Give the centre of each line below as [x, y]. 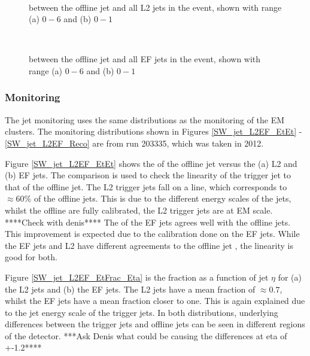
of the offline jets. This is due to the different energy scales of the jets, [162, 198]
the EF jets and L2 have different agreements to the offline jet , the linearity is [149, 245]
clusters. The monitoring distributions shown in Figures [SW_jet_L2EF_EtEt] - [154, 131]
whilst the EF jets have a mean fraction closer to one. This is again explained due [155, 301]
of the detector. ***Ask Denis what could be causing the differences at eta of [146, 335]
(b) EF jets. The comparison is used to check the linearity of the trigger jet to [148, 175]
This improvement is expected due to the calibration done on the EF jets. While [152, 234]
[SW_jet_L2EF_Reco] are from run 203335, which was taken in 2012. [134, 143]
